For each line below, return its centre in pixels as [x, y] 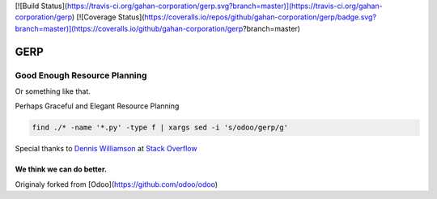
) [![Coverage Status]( [108, 17]
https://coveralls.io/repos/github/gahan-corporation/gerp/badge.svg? [260, 17]
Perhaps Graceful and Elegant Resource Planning [97, 106]
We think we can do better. [61, 169]
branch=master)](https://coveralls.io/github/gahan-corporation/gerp [129, 28]
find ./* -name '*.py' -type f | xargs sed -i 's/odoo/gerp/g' [160, 128]
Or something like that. [53, 91]
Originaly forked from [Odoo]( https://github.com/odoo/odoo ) [117, 184]
